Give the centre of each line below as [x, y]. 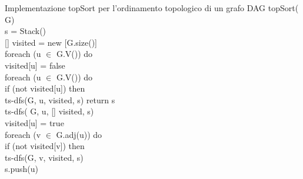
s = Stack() [26, 31]
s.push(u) [21, 169]
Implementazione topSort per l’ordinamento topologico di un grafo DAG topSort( [152, 8]
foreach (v [23, 134]
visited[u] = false [35, 65]
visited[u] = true [34, 122]
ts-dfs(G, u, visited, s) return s [60, 99]
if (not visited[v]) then [45, 146]
